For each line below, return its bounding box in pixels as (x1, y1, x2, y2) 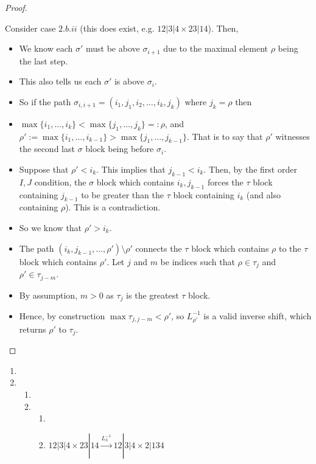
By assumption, (19, 288, 78, 301)
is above (114, 75, 144, 88)
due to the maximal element (163, 42, 269, 55)
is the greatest (126, 288, 179, 301)
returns (19, 322, 46, 335)
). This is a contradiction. (65, 201, 161, 213)
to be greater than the (81, 188, 164, 201)
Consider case (5, 21, 56, 34)
